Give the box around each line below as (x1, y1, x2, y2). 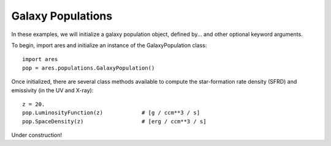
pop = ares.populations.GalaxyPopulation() (22, 64, 155, 71)
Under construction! (11, 131, 63, 139)
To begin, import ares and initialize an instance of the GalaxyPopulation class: (11, 42, 207, 49)
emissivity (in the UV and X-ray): (11, 86, 94, 94)
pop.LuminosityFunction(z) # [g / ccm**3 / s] (22, 109, 200, 116)
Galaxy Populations (11, 9, 113, 23)
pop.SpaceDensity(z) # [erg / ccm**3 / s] (22, 118, 207, 125)
